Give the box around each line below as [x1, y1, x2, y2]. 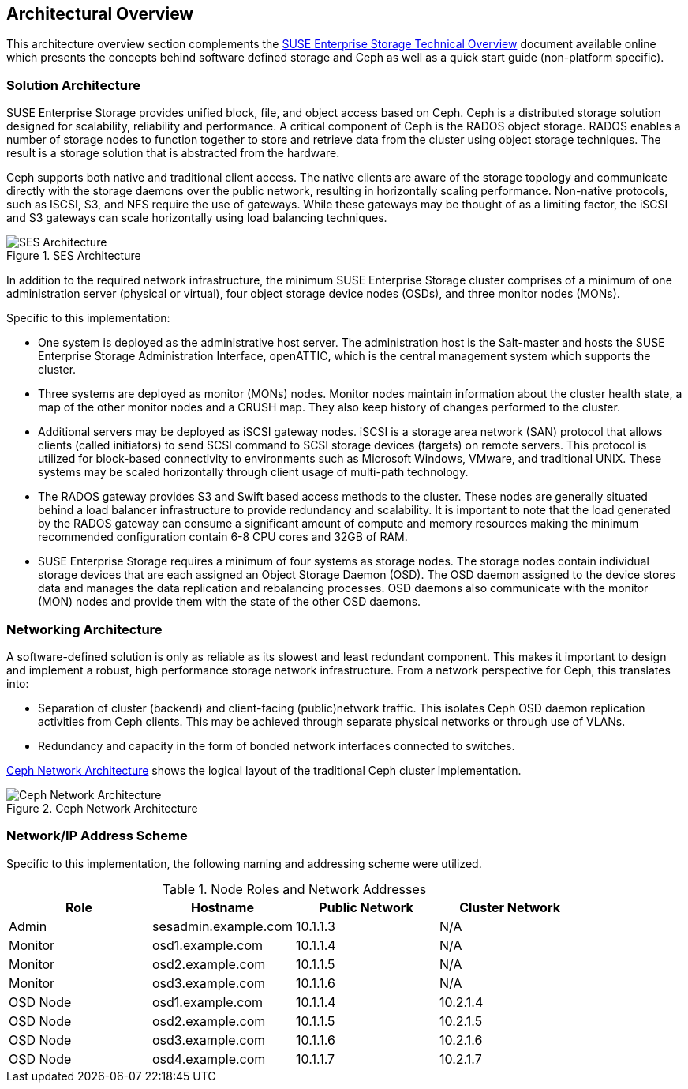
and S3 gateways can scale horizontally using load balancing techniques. [6, 211, 387, 225]
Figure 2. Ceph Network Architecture [6, 801, 198, 815]
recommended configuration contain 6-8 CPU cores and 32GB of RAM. [38, 530, 408, 544]
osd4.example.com [152, 1050, 266, 1067]
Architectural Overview [6, 4, 194, 24]
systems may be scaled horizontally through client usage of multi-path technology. [38, 465, 469, 479]
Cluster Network [459, 899, 560, 915]
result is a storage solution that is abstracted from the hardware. [6, 146, 340, 160]
